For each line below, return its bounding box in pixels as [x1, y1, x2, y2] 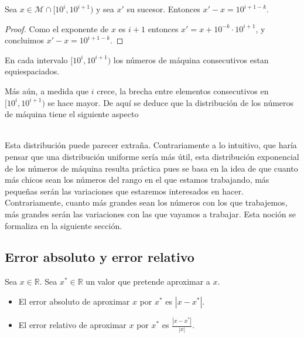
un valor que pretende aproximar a [86, 275, 210, 288]
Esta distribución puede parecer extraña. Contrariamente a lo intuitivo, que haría [5, 139, 297, 151]
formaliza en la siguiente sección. [5, 219, 122, 231]
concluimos [5, 34, 44, 46]
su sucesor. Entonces [127, 3, 200, 15]
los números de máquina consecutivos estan [113, 53, 269, 66]
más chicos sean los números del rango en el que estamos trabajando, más [5, 173, 269, 186]
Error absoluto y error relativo [5, 248, 194, 266]
